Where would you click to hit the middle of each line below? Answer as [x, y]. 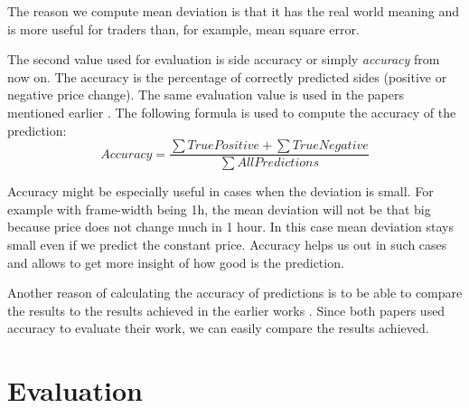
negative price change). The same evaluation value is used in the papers [206, 95]
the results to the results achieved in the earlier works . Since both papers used [226, 310]
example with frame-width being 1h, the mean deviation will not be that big [219, 209]
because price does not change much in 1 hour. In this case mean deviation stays [230, 227]
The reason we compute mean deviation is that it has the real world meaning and [234, 11]
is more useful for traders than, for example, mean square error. [183, 28]
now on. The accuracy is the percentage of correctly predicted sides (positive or [227, 76]
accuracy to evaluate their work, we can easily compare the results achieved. [218, 328]
